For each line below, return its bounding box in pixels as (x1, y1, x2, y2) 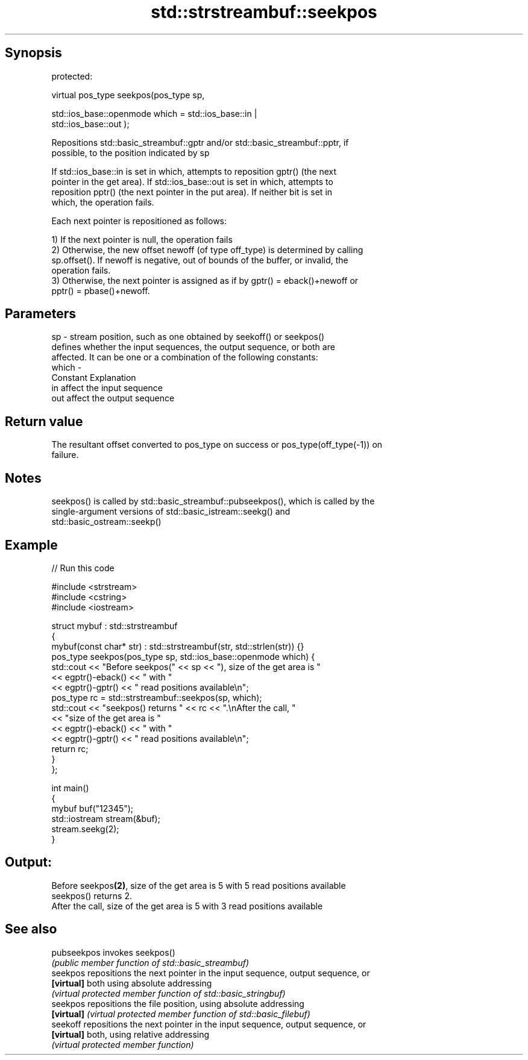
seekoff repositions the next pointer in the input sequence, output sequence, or (51, 1018, 366, 1029)
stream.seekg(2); (51, 823, 119, 834)
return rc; (51, 743, 89, 754)
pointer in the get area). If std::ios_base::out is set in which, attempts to (51, 176, 333, 187)
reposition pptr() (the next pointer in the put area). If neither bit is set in (51, 186, 333, 197)
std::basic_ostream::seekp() (51, 516, 162, 527)
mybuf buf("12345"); (51, 803, 134, 814)
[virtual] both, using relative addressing (51, 1029, 210, 1040)
